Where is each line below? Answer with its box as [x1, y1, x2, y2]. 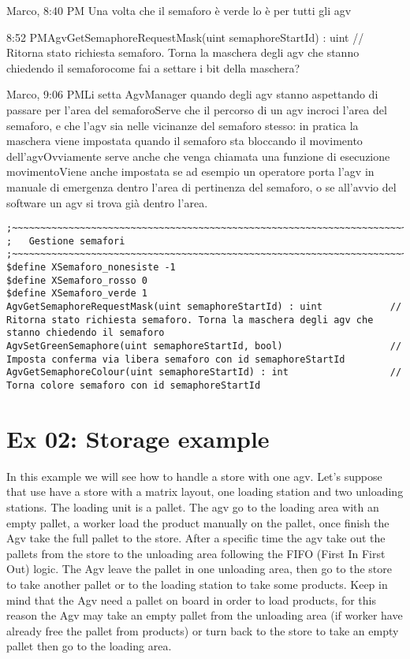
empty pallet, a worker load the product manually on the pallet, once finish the [6, 514, 389, 531]
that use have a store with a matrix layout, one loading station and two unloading [6, 483, 404, 500]
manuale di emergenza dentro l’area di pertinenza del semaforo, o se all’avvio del [6, 178, 397, 195]
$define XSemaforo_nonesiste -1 [6, 262, 176, 274]
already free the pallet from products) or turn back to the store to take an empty [6, 622, 399, 639]
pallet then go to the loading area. [6, 638, 172, 654]
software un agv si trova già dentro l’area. [6, 194, 208, 210]
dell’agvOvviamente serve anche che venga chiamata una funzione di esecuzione [6, 147, 390, 164]
